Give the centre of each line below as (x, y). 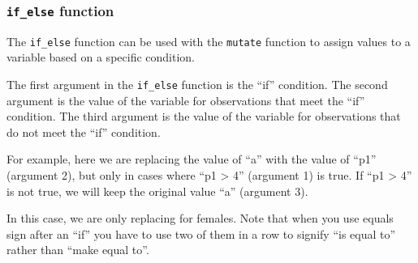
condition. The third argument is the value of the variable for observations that (204, 116)
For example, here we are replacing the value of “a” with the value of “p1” (192, 159)
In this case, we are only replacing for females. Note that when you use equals (200, 218)
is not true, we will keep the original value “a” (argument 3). (157, 191)
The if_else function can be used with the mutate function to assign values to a (209, 41)
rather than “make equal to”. (78, 250)
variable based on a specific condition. (101, 57)
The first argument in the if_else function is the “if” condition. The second (197, 85)
